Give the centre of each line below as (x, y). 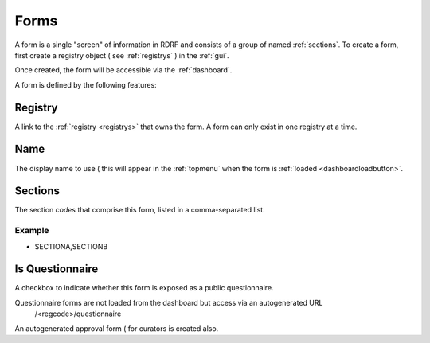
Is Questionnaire (57, 269)
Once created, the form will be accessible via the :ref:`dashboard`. (123, 70)
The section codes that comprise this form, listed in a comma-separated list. (140, 210)
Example (32, 231)
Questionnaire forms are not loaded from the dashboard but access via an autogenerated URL (169, 302)
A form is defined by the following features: (86, 84)
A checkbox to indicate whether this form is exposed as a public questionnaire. (144, 288)
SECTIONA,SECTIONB (71, 246)
